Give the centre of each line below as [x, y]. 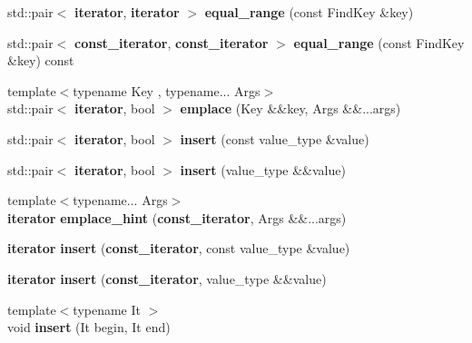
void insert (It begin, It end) [89, 327]
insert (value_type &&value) [263, 169]
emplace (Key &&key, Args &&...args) [290, 108]
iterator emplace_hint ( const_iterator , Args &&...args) [177, 217]
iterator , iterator [127, 12]
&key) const [41, 60]
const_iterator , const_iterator [172, 42]
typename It [107, 309]
